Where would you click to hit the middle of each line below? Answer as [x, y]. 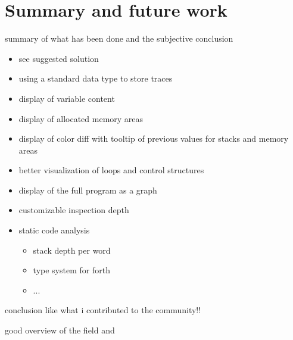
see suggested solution [59, 58]
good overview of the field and [60, 330]
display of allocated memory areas [81, 118]
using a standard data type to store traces [96, 78]
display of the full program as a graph [88, 190]
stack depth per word [72, 250]
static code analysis [54, 230]
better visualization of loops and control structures [111, 170]
